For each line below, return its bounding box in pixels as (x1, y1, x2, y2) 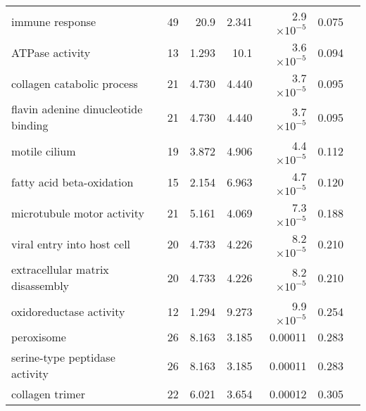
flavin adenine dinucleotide (11, 101, 143, 117)
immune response (11, 13, 96, 30)
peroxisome (11, 329, 66, 345)
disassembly (11, 277, 70, 293)
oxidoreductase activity (11, 303, 125, 320)
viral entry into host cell (11, 235, 131, 252)
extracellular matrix (11, 261, 109, 277)
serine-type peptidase (11, 349, 115, 365)
